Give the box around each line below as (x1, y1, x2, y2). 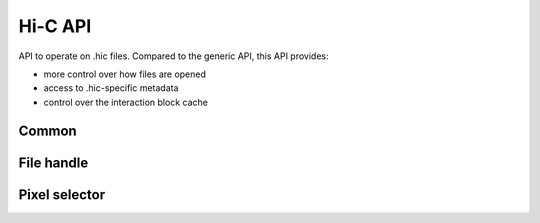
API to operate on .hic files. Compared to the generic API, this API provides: (18, 50, 329, 62)
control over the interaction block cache (43, 96, 209, 108)
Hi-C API (18, 15, 92, 37)
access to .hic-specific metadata (43, 82, 179, 94)
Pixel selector (18, 186, 105, 203)
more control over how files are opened (43, 68, 207, 80)
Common (18, 122, 77, 139)
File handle (18, 154, 89, 171)
